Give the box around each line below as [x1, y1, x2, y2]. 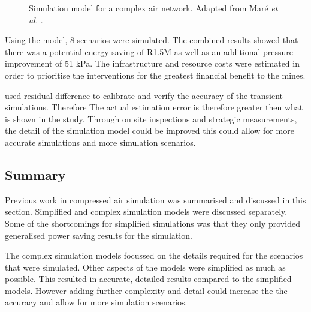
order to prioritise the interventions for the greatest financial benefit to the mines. [5, 68, 306, 81]
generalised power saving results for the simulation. [5, 229, 192, 241]
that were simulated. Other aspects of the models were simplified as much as [5, 260, 286, 273]
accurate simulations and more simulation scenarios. [5, 136, 196, 148]
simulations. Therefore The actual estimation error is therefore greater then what [5, 101, 303, 113]
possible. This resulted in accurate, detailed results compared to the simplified [5, 272, 292, 285]
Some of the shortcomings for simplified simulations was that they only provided [5, 217, 300, 229]
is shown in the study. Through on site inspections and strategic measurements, [5, 112, 297, 125]
